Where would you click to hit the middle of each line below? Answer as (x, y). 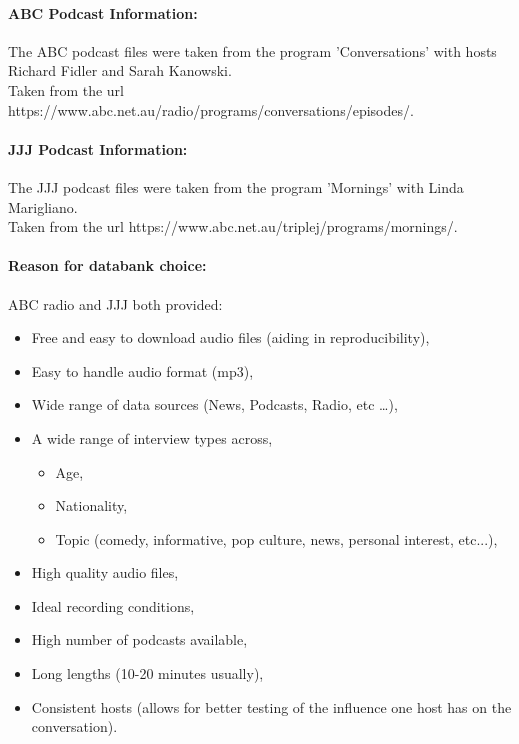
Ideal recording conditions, (113, 605)
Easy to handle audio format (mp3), (142, 370)
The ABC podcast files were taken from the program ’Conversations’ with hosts (252, 50)
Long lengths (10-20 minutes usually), (147, 673)
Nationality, (91, 505)
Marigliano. (43, 206)
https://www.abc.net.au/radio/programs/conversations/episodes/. (211, 109)
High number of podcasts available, (139, 639)
